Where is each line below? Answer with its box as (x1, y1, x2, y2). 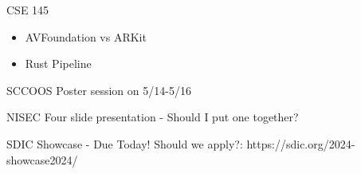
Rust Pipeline (25, 55, 92, 72)
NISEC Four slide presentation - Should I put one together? (6, 109, 299, 125)
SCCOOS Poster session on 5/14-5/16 (6, 81, 191, 98)
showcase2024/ (6, 151, 78, 168)
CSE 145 (6, 2, 49, 18)
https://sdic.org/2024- (246, 135, 355, 152)
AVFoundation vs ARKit (25, 28, 147, 45)
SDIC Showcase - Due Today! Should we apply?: (6, 135, 243, 152)
